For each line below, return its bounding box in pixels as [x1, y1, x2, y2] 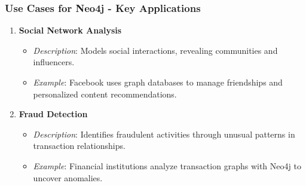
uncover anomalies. [33, 171, 103, 184]
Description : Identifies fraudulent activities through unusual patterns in [33, 127, 295, 140]
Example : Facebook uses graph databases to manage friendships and [33, 76, 283, 88]
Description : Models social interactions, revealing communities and [33, 44, 278, 56]
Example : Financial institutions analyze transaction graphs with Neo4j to [33, 159, 301, 172]
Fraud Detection [19, 108, 88, 120]
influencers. [33, 56, 75, 68]
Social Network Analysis [19, 24, 122, 36]
